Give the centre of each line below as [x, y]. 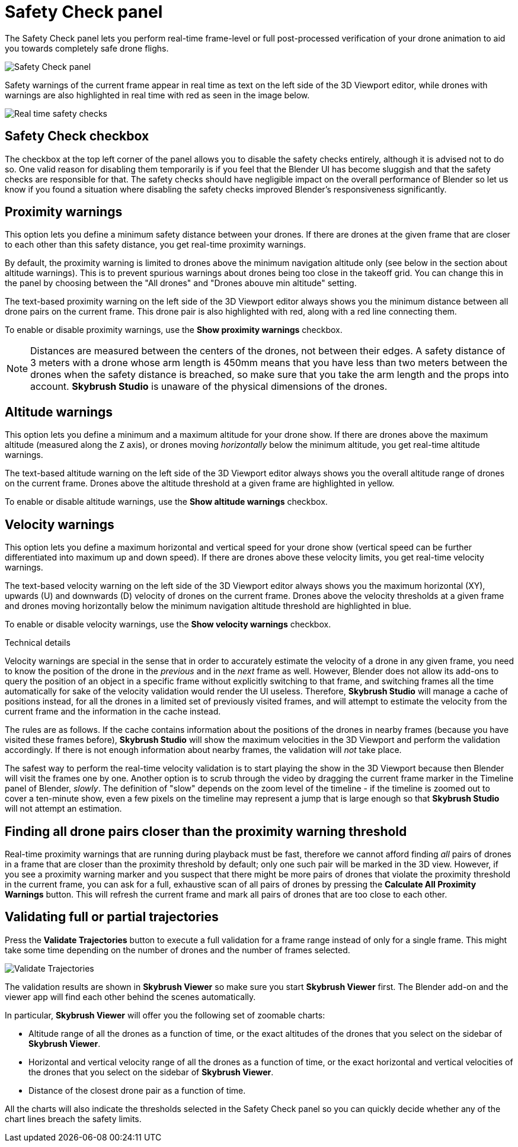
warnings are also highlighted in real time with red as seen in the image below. [157, 95]
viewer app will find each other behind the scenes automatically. [130, 997]
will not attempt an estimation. [63, 809]
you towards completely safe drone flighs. [87, 48]
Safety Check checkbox [77, 136]
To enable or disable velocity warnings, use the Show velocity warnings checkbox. [168, 624]
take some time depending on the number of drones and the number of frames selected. [178, 950]
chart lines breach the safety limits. [73, 1119]
